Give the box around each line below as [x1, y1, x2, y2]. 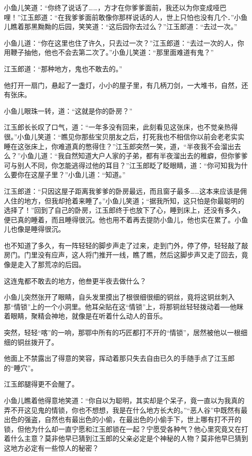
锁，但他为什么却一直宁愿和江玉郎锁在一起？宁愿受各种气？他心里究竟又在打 [4, 423, 248, 434]
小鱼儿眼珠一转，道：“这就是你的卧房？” [4, 105, 133, 116]
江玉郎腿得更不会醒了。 [4, 379, 79, 389]
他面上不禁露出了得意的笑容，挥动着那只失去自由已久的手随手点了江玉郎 [4, 353, 235, 363]
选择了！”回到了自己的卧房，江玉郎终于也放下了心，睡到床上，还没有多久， [4, 205, 245, 215]
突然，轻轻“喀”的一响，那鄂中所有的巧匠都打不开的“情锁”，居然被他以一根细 [4, 327, 248, 338]
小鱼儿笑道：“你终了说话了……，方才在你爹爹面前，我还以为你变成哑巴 [4, 2, 227, 12]
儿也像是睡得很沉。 [4, 224, 65, 234]
